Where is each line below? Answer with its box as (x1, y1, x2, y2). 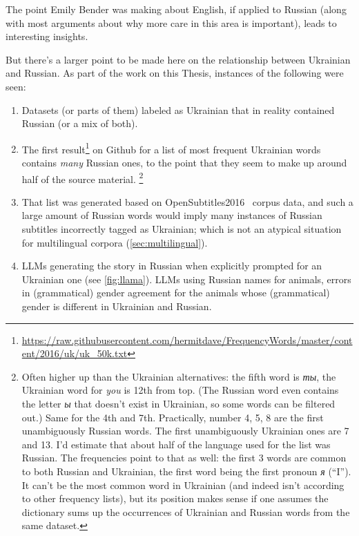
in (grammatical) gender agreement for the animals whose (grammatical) (21, 285, 330, 300)
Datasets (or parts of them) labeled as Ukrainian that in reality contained (21, 102, 335, 117)
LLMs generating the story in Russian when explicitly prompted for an (21, 258, 322, 273)
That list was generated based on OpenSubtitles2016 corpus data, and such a (21, 194, 353, 209)
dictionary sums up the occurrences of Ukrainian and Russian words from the (21, 504, 350, 519)
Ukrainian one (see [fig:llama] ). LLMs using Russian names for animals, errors (21, 271, 351, 286)
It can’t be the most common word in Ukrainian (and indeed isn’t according (21, 477, 345, 492)
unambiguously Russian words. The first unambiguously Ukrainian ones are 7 (21, 423, 349, 438)
